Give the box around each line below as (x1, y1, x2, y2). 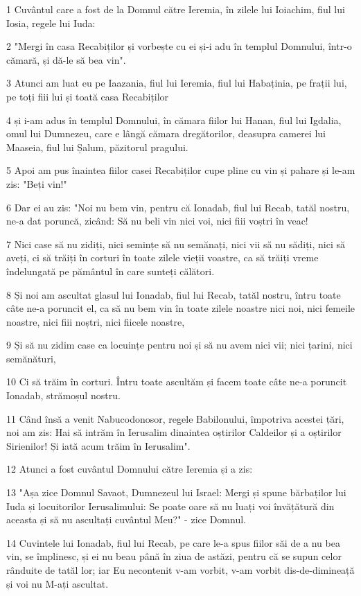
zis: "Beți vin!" (6, 176, 67, 191)
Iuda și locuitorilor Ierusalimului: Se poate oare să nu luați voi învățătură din (6, 498, 335, 513)
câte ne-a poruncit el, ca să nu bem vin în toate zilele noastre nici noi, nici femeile (6, 301, 355, 315)
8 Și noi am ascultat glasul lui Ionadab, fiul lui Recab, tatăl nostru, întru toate (6, 287, 341, 301)
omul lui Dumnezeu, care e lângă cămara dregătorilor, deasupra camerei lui (6, 126, 326, 141)
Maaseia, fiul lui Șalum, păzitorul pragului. (6, 139, 188, 154)
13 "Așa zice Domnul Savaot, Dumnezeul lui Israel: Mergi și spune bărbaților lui (6, 485, 346, 500)
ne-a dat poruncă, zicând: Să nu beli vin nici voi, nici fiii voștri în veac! (6, 213, 308, 228)
